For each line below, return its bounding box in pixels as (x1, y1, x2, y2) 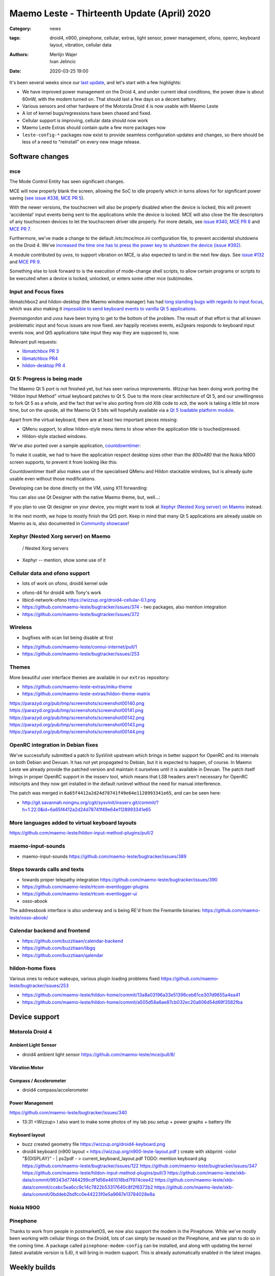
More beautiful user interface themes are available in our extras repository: (9, 674, 170, 680)
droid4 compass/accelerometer (22, 1087, 89, 1093)
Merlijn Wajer (49, 51, 77, 57)
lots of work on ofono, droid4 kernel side (22, 580, 108, 586)
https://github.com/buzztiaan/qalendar (22, 952, 104, 958)
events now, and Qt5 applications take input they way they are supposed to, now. (9, 329, 180, 335)
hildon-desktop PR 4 (22, 362, 66, 369)
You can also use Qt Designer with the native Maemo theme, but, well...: (9, 494, 160, 500)
